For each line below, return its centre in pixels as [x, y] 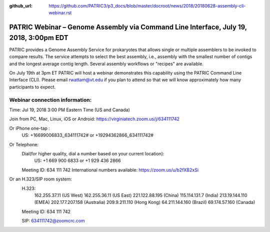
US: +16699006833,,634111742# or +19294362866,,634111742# [87, 135]
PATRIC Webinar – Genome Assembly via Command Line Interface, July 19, [128, 27]
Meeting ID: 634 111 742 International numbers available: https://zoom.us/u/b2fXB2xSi [110, 170]
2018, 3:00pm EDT [39, 38]
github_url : [21, 6]
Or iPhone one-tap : [29, 128]
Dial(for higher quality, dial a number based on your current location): [93, 153]
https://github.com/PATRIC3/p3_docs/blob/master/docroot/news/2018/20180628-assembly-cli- [147, 6]
